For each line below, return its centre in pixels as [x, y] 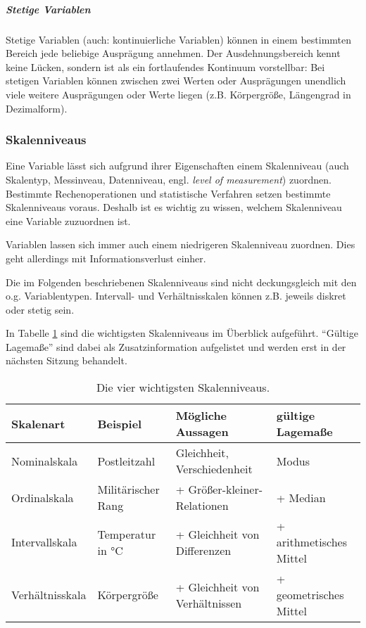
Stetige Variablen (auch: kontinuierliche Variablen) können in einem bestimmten [179, 39]
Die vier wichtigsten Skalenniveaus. [183, 387]
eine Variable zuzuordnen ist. [68, 220]
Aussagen [202, 432]
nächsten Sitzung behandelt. [67, 360]
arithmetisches [311, 542]
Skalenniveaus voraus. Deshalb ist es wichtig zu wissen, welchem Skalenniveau [174, 207]
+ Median [301, 497]
